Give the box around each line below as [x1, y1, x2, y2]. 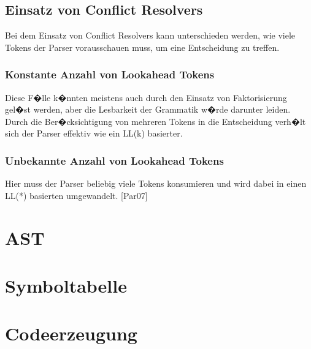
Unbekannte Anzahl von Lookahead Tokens [5, 152, 224, 168]
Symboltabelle [5, 272, 127, 298]
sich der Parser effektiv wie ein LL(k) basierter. [5, 127, 183, 140]
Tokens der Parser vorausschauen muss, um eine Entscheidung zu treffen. [5, 40, 280, 53]
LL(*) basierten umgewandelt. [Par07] [5, 189, 148, 201]
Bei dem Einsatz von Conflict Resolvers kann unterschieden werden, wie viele [5, 29, 296, 42]
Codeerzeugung [5, 321, 137, 346]
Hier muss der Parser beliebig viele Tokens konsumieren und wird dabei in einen [5, 177, 307, 190]
